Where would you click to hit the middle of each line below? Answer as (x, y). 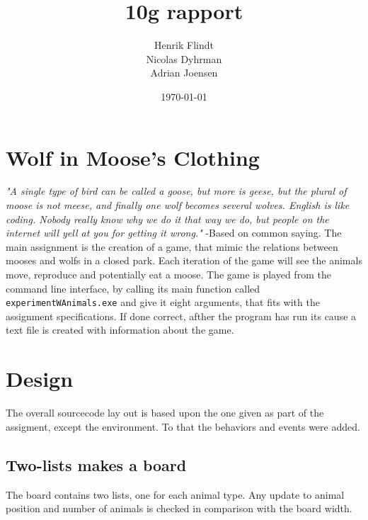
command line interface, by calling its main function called (133, 288)
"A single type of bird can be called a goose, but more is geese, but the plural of (176, 191)
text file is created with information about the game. (120, 330)
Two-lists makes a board (96, 464)
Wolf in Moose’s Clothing (133, 157)
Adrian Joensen (184, 73)
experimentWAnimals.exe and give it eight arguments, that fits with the (163, 302)
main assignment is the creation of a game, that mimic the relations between (172, 246)
